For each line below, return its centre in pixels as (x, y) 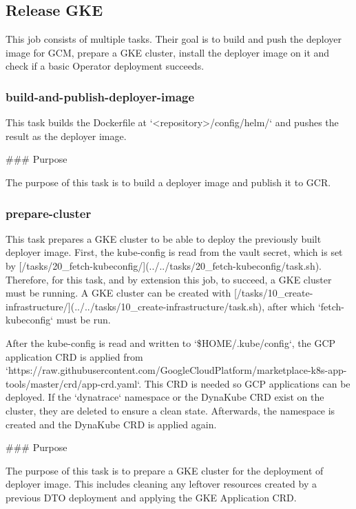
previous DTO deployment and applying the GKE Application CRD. (151, 497)
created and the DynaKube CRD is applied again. (111, 424)
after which (291, 306)
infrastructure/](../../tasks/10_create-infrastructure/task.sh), (135, 306)
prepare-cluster (49, 213)
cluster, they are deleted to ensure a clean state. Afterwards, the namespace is (170, 410)
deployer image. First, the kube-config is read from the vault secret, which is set (174, 252)
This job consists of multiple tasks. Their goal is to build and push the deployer (174, 39)
